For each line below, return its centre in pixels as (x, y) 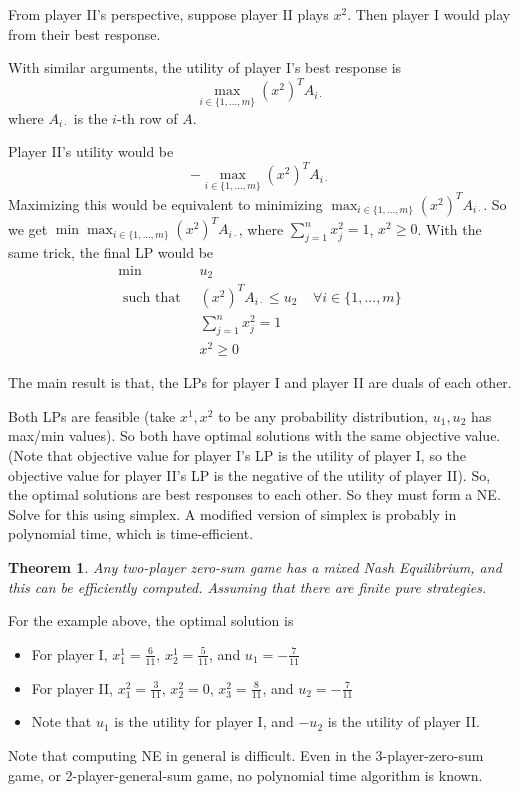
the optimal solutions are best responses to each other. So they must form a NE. (254, 494)
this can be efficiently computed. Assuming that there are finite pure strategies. (247, 586)
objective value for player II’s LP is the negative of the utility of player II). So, (249, 474)
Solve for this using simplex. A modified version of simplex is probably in (232, 513)
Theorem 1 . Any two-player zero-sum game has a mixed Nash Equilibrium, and (255, 567)
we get (28, 228)
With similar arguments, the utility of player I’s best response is (205, 67)
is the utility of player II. (403, 721)
